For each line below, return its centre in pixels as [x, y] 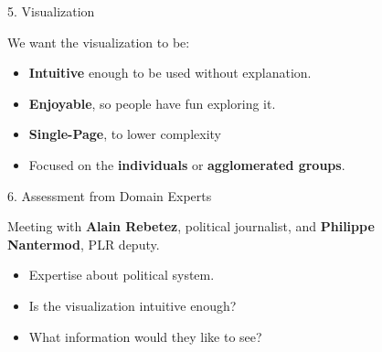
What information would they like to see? [145, 336]
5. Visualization [51, 11]
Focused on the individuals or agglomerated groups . [187, 164]
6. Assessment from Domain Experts [110, 195]
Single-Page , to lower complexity [125, 134]
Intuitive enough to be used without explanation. [170, 73]
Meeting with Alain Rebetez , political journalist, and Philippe [191, 226]
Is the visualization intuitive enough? [133, 305]
